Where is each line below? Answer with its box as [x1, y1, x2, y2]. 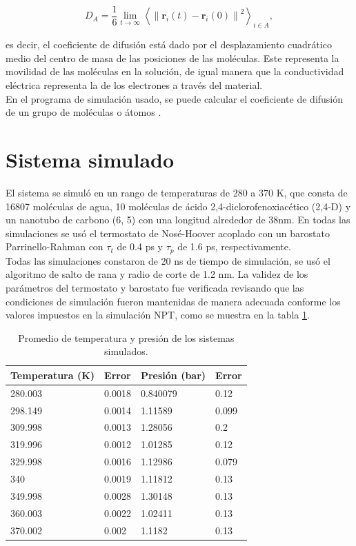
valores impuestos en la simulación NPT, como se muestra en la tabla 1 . [6, 307, 310, 322]
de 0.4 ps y [117, 239, 164, 254]
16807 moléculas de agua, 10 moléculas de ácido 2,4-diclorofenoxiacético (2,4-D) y [6, 199, 351, 213]
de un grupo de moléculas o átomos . [6, 105, 161, 119]
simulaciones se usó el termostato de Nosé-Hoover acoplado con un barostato [6, 225, 330, 240]
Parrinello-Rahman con [6, 239, 103, 254]
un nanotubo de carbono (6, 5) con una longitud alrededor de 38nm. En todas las [6, 212, 350, 227]
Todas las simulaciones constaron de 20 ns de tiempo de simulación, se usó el [6, 253, 330, 267]
